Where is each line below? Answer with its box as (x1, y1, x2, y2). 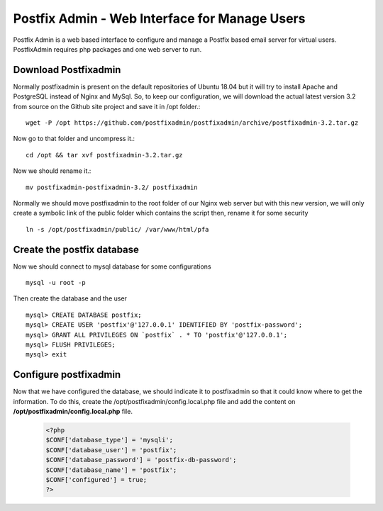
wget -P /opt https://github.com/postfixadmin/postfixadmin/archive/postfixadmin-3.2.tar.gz (26, 119, 359, 127)
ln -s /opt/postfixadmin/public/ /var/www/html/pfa (26, 225, 209, 233)
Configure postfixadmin (13, 369, 121, 381)
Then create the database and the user (13, 294, 128, 303)
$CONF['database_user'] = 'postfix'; (45, 446, 177, 454)
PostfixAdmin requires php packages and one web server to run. (13, 45, 202, 53)
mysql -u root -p (26, 279, 86, 287)
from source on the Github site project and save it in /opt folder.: (13, 102, 201, 111)
